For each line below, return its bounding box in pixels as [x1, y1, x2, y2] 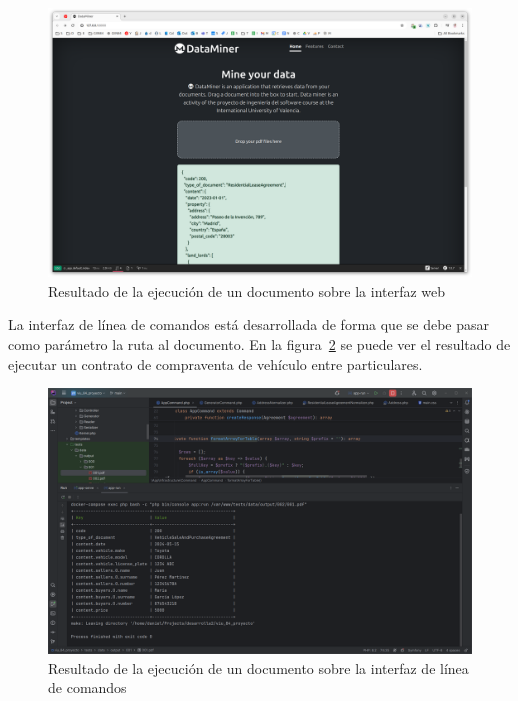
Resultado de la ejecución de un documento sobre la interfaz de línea [48, 657, 469, 678]
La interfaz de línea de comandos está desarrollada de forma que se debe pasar [8, 314, 490, 335]
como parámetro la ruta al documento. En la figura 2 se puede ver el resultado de [8, 333, 511, 354]
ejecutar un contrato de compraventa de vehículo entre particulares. [8, 353, 423, 374]
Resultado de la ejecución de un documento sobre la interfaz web [48, 280, 446, 301]
